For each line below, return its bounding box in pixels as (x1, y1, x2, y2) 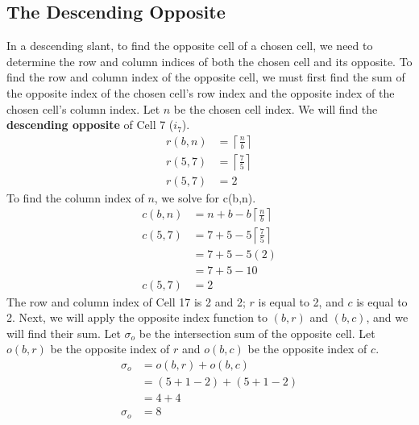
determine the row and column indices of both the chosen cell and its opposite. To (6, 52, 413, 69)
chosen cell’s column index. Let (6, 100, 160, 117)
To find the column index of (6, 189, 144, 206)
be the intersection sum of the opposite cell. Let (139, 324, 375, 341)
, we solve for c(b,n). (154, 189, 256, 206)
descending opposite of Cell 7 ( (6, 116, 174, 133)
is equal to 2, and (258, 293, 344, 310)
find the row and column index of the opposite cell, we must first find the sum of (6, 69, 405, 85)
